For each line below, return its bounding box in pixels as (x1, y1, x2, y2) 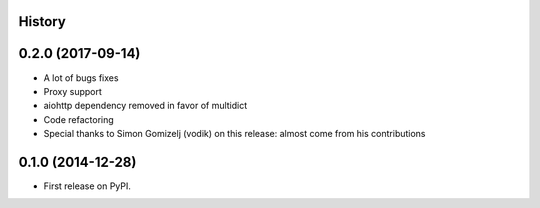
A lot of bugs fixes (43, 71, 119, 84)
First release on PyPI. (43, 180, 132, 192)
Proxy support (43, 85, 102, 97)
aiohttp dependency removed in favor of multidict (43, 100, 248, 112)
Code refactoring (43, 113, 114, 125)
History (18, 13, 67, 30)
